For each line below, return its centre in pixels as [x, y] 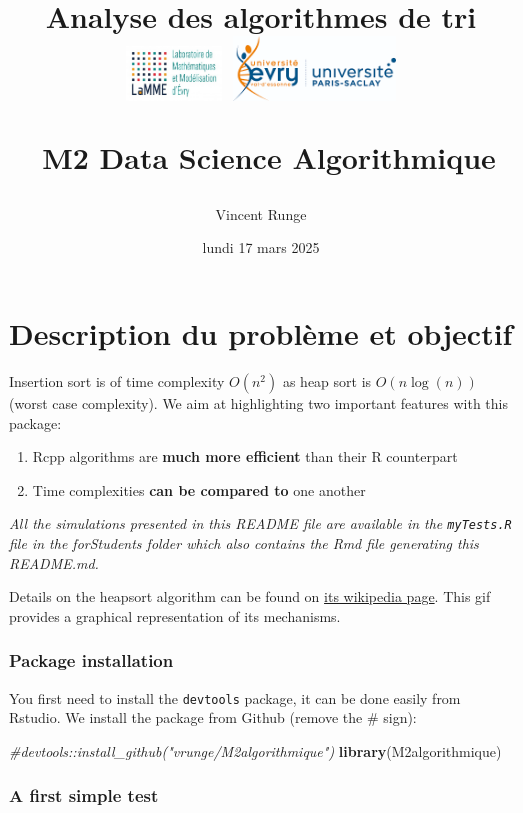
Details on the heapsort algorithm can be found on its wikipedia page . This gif [250, 596]
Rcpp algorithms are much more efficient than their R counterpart [245, 456]
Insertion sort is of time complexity [117, 380]
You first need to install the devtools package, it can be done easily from [235, 697]
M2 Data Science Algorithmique [269, 156]
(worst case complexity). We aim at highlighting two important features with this [258, 402]
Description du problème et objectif [261, 333]
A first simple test [84, 795]
